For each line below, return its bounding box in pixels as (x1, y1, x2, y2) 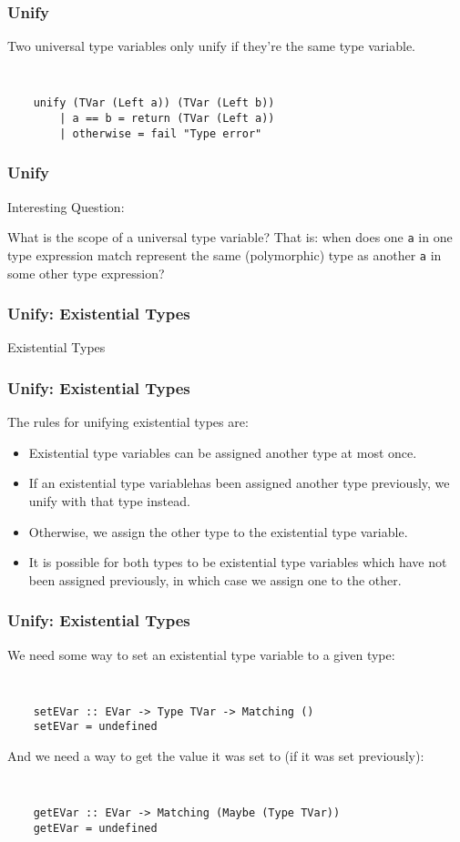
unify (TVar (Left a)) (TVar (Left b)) (33, 96, 275, 110)
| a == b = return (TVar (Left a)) (59, 112, 275, 126)
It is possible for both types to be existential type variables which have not (28, 553, 447, 572)
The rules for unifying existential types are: (7, 412, 249, 431)
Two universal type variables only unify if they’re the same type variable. (7, 36, 416, 56)
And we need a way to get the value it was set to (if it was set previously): (7, 746, 424, 766)
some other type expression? (7, 263, 165, 282)
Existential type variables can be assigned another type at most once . (28, 442, 417, 462)
